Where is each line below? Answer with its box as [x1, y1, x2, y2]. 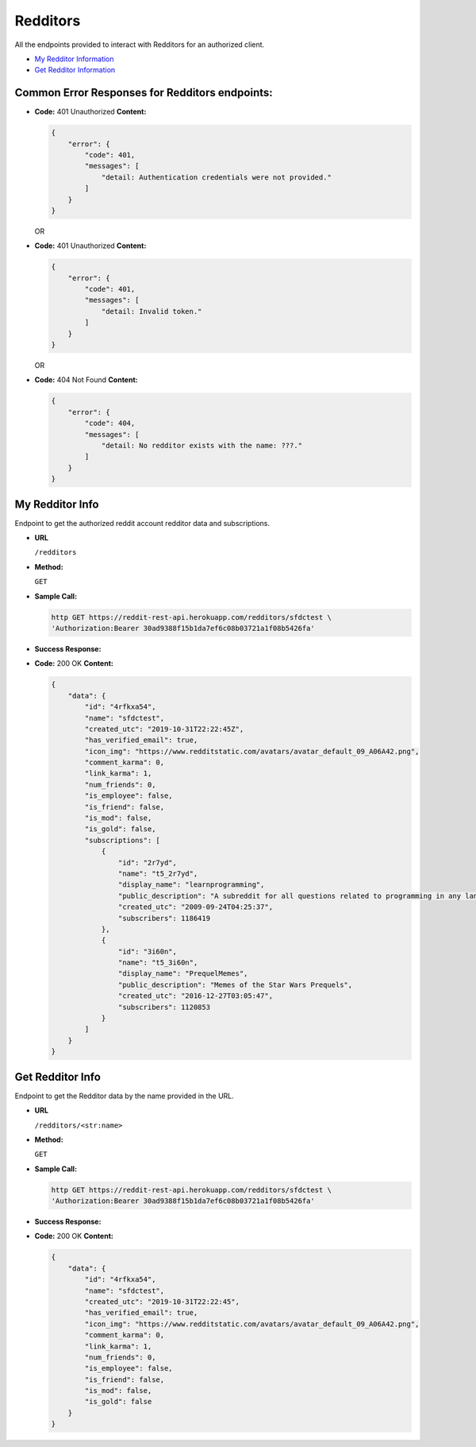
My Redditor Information [34, 54, 114, 64]
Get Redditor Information [34, 65, 116, 75]
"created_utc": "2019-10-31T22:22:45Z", [84, 724, 244, 733]
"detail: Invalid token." [101, 307, 202, 315]
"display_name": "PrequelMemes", [117, 969, 248, 978]
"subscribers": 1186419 [117, 914, 210, 923]
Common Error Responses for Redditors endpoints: [14, 86, 273, 99]
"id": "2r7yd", [117, 858, 178, 867]
